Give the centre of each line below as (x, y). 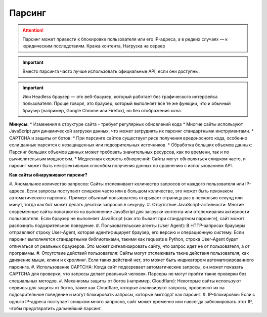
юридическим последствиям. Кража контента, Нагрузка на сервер (94, 46)
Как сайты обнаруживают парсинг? (48, 175)
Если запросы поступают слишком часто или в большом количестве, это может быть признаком (130, 191)
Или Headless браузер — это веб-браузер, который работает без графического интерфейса (120, 96)
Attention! (33, 30)
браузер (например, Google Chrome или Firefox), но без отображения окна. (102, 110)
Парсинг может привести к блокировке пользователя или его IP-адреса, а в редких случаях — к (125, 39)
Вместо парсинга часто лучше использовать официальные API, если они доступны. (111, 71)
